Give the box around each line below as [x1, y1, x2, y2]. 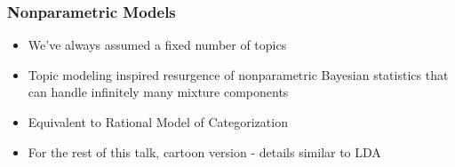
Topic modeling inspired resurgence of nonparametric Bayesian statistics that [28, 65, 449, 83]
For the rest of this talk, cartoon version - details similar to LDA [28, 142, 381, 161]
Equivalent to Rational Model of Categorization [28, 113, 288, 131]
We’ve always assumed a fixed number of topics [28, 36, 287, 54]
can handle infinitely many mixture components [28, 83, 289, 101]
